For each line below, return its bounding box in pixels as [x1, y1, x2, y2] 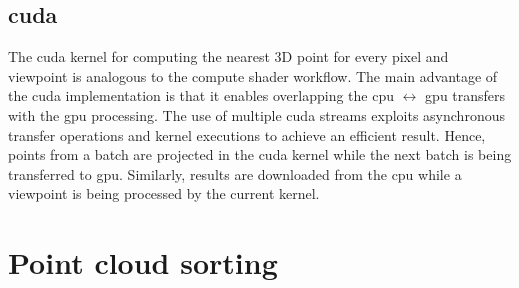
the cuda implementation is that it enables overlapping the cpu [8, 85, 395, 106]
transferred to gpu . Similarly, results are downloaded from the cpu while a [8, 163, 462, 184]
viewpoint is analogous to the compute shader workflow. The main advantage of [8, 65, 498, 86]
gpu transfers [425, 85, 506, 106]
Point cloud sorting [8, 242, 278, 283]
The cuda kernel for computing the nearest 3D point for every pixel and [8, 46, 449, 67]
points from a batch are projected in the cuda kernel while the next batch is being [8, 144, 512, 165]
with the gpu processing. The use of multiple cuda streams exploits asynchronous [8, 104, 505, 125]
